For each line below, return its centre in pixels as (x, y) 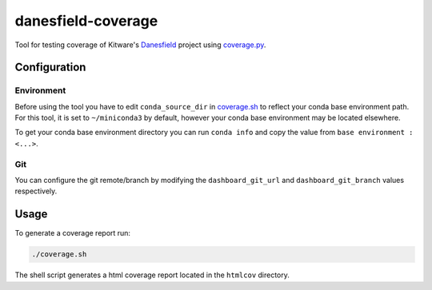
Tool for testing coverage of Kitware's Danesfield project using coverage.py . (140, 45)
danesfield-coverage (86, 21)
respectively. (36, 191)
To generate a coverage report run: (73, 233)
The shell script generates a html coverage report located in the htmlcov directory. (152, 275)
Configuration (50, 68)
